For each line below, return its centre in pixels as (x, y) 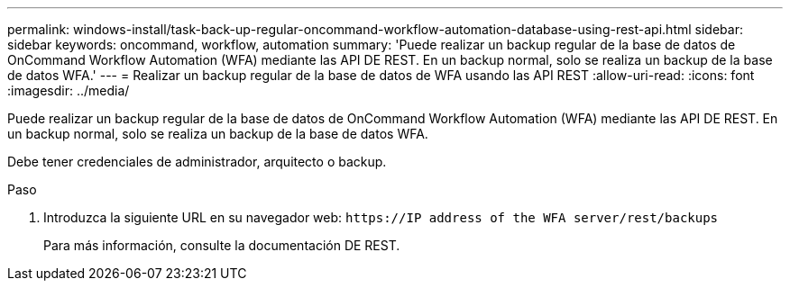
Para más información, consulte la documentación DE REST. (222, 245)
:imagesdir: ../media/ (69, 90)
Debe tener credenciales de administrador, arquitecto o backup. (197, 162)
